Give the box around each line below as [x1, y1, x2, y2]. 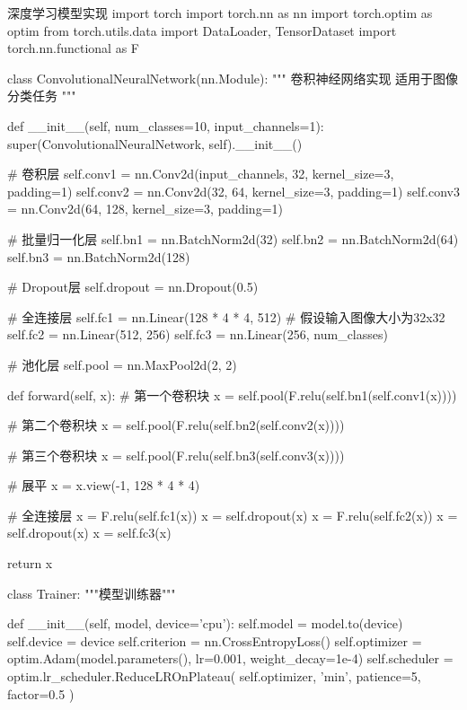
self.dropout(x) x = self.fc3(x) [7, 523, 172, 542]
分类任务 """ [7, 86, 76, 105]
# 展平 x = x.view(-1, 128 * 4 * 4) [7, 476, 200, 495]
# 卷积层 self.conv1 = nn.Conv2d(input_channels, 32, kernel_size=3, [7, 164, 394, 183]
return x [7, 554, 53, 573]
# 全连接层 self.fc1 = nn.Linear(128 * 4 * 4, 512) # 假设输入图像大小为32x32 [7, 307, 445, 326]
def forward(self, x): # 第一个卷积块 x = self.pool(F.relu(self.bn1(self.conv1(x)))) [7, 385, 457, 404]
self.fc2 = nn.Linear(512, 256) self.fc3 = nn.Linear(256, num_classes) [7, 325, 388, 344]
